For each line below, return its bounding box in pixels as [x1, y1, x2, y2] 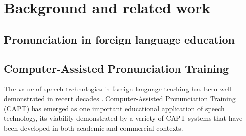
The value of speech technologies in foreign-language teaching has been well [4, 84, 232, 94]
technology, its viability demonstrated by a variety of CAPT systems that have [4, 113, 243, 123]
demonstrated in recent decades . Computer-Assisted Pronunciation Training [4, 93, 236, 103]
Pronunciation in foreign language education [4, 31, 235, 46]
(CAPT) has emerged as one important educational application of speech [4, 103, 225, 113]
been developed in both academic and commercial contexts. [4, 122, 183, 133]
